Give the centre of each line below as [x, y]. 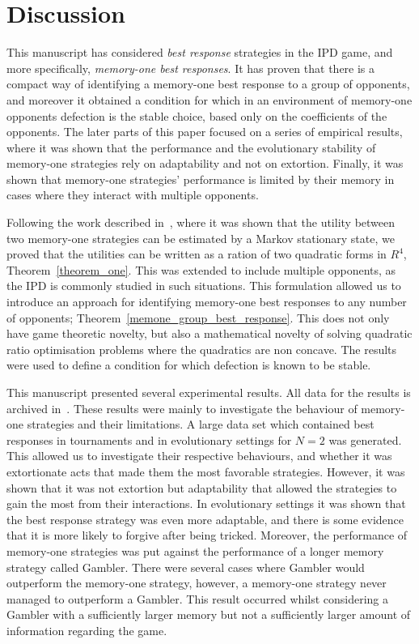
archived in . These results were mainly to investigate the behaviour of [182, 408]
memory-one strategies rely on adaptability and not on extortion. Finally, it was [205, 163]
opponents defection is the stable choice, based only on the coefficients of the [197, 115]
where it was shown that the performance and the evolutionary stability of [191, 147]
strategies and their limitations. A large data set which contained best [201, 424]
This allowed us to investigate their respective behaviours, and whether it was [199, 456]
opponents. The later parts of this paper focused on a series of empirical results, [205, 132]
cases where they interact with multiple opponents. [133, 195]
